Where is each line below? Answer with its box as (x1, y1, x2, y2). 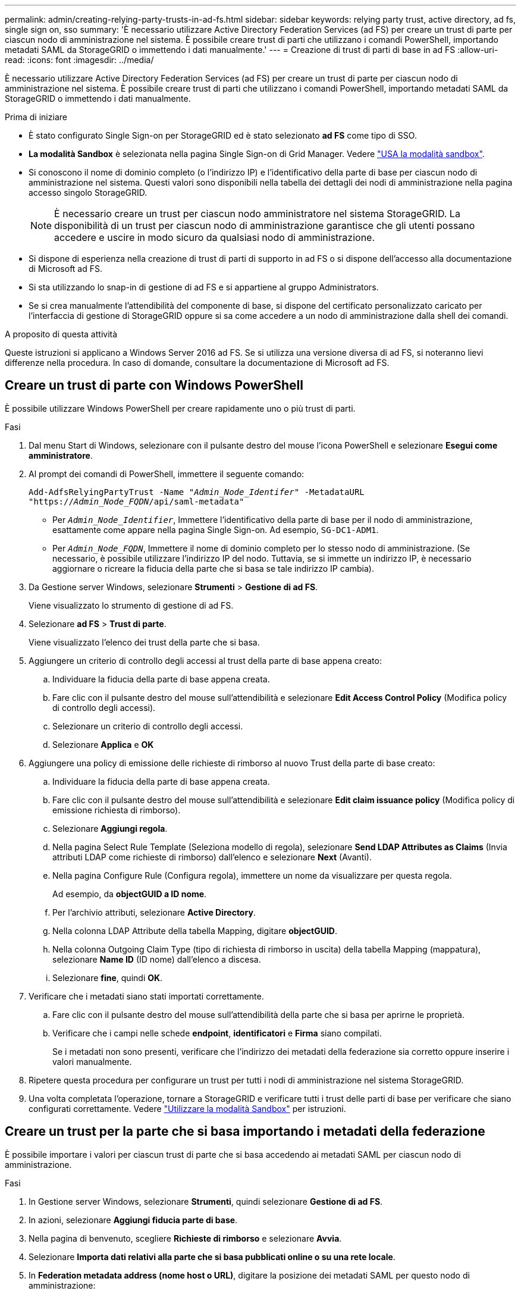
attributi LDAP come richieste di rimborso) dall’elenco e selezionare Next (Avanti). (52, 851, 372, 862)
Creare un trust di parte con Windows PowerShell (5, 378, 303, 393)
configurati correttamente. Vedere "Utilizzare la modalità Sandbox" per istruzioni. (29, 1103, 346, 1114)
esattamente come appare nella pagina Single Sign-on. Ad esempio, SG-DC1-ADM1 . (52, 524, 379, 535)
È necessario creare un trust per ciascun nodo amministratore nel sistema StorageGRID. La (54, 208, 460, 220)
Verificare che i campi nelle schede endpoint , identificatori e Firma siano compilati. (52, 1027, 382, 1038)
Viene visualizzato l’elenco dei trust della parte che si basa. (29, 637, 260, 647)
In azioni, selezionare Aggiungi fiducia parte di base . (29, 1214, 238, 1225)
